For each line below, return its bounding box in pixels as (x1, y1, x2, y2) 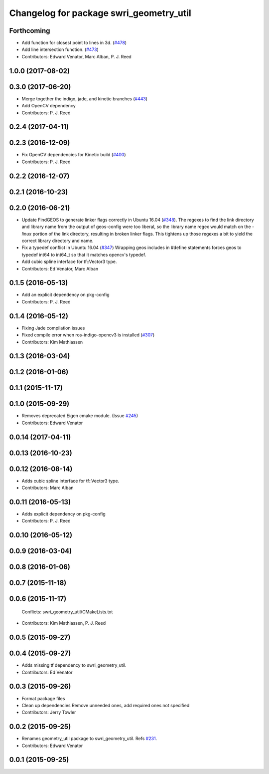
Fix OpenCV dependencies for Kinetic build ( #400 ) (21, 152, 127, 158)
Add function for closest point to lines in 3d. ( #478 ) (21, 40, 127, 46)
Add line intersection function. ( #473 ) (21, 46, 99, 52)
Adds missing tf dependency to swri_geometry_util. (21, 662, 127, 668)
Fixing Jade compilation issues (21, 325, 85, 331)
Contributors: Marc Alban (21, 485, 74, 491)
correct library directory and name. (21, 238, 94, 244)
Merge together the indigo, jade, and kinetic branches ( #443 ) (21, 95, 148, 102)
